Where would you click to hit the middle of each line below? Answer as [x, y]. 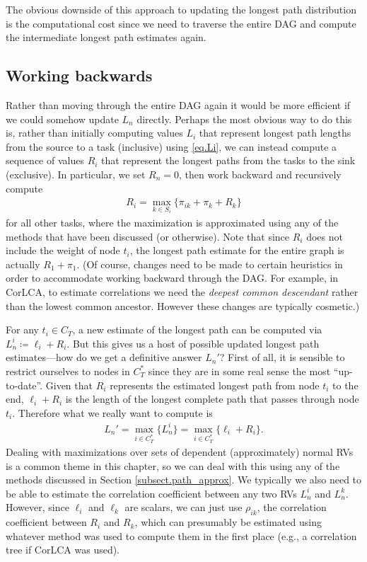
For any [22, 329]
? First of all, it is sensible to [282, 357]
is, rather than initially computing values [94, 133]
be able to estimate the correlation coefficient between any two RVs [151, 493]
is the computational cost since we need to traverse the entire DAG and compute [181, 23]
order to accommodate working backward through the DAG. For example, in [172, 278]
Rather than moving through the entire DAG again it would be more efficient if [178, 104]
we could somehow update [62, 119]
